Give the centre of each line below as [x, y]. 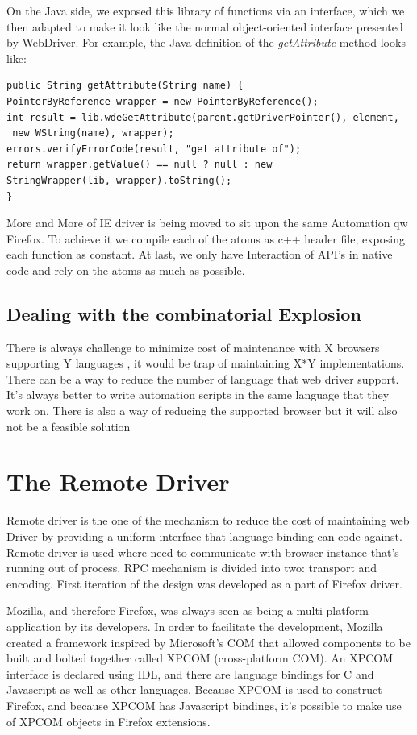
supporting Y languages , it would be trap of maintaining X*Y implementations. [206, 363]
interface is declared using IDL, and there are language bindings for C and [190, 673]
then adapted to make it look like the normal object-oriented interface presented [205, 26]
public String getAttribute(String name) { [125, 86]
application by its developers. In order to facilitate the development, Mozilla [195, 626]
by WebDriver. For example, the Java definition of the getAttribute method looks [206, 42]
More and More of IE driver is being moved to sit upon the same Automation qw [207, 223]
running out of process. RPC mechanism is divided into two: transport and [192, 568]
